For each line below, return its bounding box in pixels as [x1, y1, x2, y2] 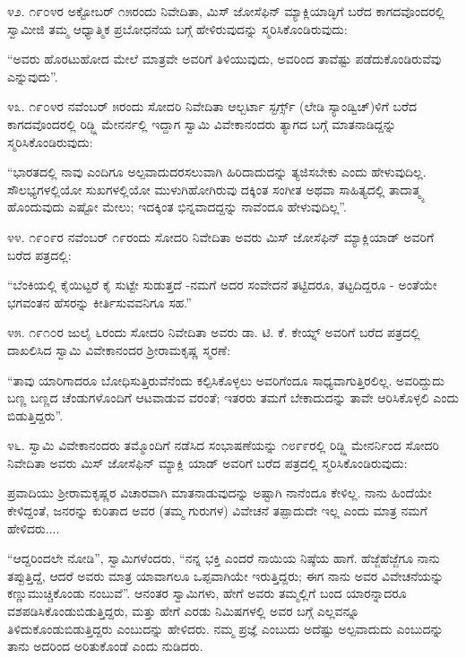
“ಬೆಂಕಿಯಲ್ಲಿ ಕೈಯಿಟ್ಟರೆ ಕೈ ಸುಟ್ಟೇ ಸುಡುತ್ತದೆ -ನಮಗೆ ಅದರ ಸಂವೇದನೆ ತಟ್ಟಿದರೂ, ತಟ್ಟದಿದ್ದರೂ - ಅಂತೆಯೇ [7, 275, 437, 294]
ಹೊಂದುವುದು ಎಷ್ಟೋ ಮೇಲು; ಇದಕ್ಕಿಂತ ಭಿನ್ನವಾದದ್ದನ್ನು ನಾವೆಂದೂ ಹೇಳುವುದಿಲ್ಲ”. [7, 197, 347, 216]
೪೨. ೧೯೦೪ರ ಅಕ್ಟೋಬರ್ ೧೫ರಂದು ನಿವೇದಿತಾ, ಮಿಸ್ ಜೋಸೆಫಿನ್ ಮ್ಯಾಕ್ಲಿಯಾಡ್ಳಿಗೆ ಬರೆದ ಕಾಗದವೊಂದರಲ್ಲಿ [7, 2, 445, 20]
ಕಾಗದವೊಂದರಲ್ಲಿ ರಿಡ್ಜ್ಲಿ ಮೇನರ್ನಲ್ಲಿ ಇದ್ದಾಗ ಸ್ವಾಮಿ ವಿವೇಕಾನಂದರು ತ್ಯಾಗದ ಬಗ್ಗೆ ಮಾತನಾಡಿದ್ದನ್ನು [7, 114, 396, 133]
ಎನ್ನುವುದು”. [7, 66, 58, 85]
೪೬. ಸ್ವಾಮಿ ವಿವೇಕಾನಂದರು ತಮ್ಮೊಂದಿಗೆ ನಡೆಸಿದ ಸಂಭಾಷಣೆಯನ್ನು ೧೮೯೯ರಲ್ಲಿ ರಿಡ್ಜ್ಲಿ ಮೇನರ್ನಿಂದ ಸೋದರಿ [7, 436, 439, 455]
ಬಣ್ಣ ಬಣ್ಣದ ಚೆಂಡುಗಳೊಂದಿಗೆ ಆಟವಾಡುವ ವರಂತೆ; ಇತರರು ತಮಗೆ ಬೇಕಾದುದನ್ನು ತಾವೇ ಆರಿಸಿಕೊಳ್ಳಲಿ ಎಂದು [7, 388, 459, 407]
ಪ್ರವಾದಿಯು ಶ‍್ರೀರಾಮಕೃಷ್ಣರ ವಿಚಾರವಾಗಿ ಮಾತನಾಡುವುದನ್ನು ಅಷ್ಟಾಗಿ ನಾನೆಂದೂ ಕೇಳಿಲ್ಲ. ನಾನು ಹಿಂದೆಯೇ [7, 483, 432, 502]
